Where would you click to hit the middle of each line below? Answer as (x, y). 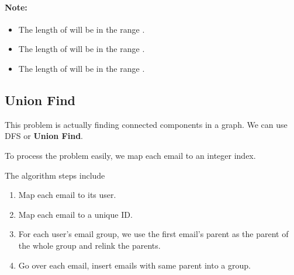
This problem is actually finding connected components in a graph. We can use (146, 124)
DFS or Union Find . (44, 136)
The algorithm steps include (55, 175)
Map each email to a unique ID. (75, 214)
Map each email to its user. (67, 195)
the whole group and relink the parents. (89, 245)
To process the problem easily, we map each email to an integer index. (130, 155)
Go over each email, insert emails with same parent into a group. (134, 265)
